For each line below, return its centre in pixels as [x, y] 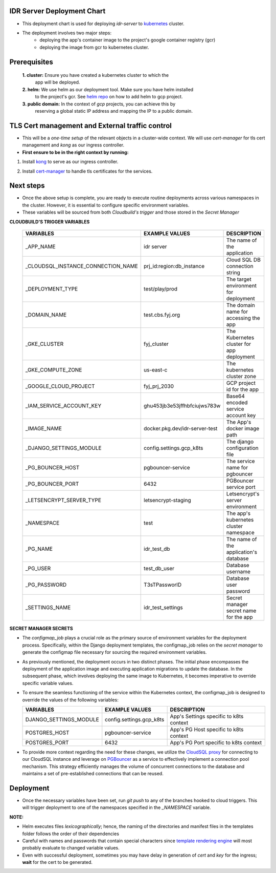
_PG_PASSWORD [46, 585]
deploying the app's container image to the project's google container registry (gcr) [128, 40]
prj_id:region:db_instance [174, 266]
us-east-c [156, 370]
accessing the [243, 318]
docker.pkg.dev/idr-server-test [181, 428]
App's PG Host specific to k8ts [207, 729]
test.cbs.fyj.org [162, 315]
